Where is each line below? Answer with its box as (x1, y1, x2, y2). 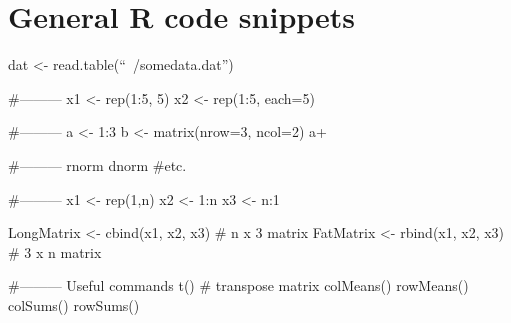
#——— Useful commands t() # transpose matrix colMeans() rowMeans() (8, 275, 469, 296)
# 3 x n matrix (8, 241, 102, 262)
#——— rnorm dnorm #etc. (8, 154, 187, 175)
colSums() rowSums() (8, 294, 140, 315)
